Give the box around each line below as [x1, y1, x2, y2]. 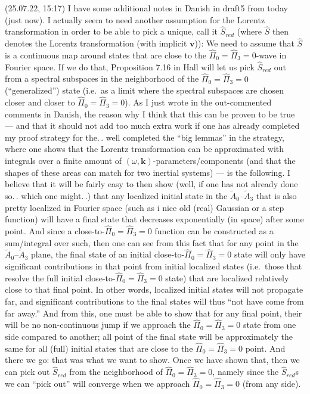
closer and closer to [5, 96, 75, 108]
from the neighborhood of [69, 365, 163, 378]
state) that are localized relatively [165, 271, 289, 284]
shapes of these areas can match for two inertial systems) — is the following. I [5, 166, 290, 178]
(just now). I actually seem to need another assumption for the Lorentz [5, 13, 265, 26]
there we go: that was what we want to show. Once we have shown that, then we [5, 353, 300, 366]
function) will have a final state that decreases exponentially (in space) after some [5, 213, 304, 225]
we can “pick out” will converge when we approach [5, 377, 190, 390]
